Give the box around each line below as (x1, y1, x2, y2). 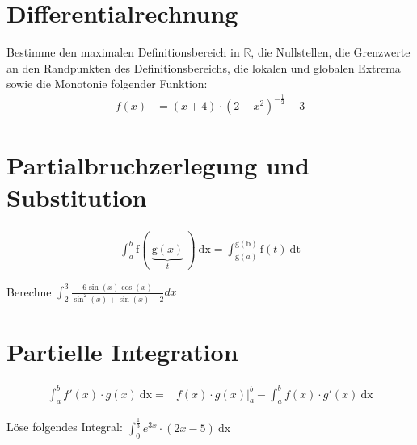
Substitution (6, 180, 147, 213)
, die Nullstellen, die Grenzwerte (251, 44, 411, 61)
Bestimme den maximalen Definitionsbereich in (6, 44, 240, 61)
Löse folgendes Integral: (6, 418, 123, 435)
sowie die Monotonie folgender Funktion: (6, 75, 208, 92)
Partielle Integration (6, 335, 238, 368)
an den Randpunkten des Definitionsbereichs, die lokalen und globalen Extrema (6, 59, 401, 76)
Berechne (6, 283, 52, 300)
